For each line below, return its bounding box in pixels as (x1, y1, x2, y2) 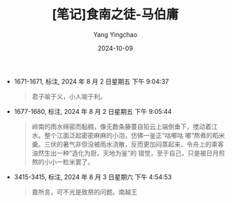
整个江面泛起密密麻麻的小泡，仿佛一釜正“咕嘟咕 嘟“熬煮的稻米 (44, 131, 225, 139)
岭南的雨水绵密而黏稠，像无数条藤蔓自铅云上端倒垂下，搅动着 (31, 122, 212, 131)
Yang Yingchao (93, 30, 138, 39)
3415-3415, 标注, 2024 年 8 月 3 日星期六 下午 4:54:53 (13, 173, 172, 181)
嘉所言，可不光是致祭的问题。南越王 (31, 187, 138, 196)
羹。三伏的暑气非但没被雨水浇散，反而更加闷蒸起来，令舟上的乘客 (31, 139, 224, 149)
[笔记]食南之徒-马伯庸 (52, 6, 179, 23)
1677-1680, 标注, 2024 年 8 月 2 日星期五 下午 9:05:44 (13, 107, 172, 115)
